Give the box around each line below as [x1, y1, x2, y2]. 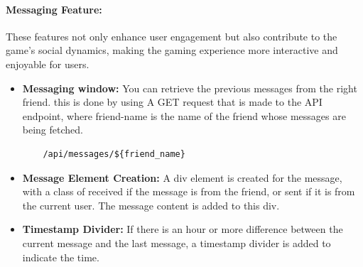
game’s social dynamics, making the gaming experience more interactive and [6, 43, 338, 58]
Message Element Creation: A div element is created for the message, [22, 170, 342, 185]
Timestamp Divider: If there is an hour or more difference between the [22, 222, 343, 236]
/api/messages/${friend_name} [43, 148, 185, 159]
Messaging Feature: [6, 1, 102, 16]
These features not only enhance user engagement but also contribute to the [6, 28, 337, 43]
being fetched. [22, 122, 83, 137]
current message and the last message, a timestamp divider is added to [22, 235, 331, 250]
